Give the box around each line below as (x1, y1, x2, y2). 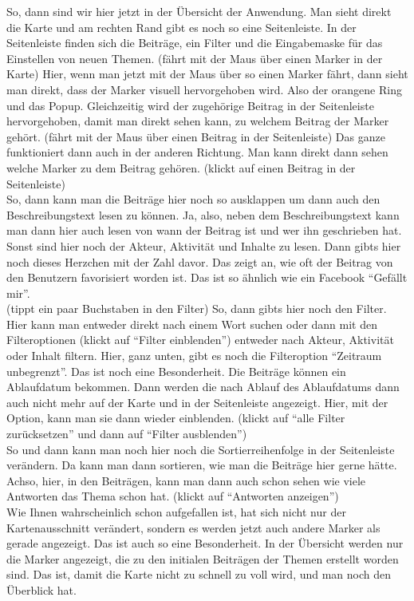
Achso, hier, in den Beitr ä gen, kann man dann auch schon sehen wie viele (6, 472, 366, 488)
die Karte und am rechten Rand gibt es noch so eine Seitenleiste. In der (6, 18, 357, 35)
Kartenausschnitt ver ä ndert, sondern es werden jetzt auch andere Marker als (6, 519, 380, 536)
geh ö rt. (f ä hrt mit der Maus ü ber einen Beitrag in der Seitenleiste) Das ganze (6, 128, 385, 144)
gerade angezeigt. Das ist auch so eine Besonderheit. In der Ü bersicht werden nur (6, 535, 404, 552)
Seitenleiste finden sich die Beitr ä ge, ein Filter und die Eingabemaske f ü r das (6, 34, 383, 51)
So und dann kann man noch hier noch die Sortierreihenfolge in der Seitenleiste (6, 441, 395, 457)
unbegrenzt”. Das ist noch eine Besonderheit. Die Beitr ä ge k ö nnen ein (6, 362, 346, 379)
